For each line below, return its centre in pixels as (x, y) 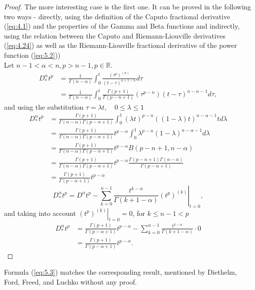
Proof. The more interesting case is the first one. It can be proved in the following (127, 6)
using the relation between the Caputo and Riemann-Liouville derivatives (115, 35)
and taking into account (40, 213)
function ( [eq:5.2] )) (32, 55)
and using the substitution (44, 106)
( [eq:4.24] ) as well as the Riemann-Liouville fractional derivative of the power (121, 45)
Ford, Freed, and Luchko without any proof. (71, 281)
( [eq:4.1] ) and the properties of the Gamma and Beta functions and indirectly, (122, 26)
